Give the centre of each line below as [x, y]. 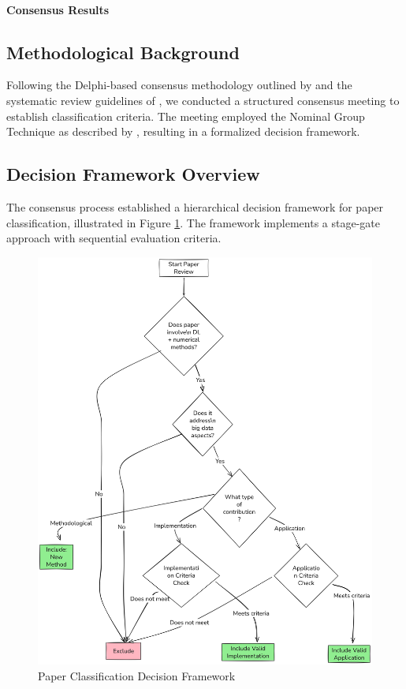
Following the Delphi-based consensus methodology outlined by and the [179, 85]
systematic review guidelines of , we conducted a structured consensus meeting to [203, 100]
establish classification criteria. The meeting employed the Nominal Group [186, 116]
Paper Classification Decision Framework [137, 675]
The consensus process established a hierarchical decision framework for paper [195, 206]
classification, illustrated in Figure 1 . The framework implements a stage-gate [193, 222]
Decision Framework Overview [133, 174]
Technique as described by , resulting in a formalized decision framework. [183, 131]
